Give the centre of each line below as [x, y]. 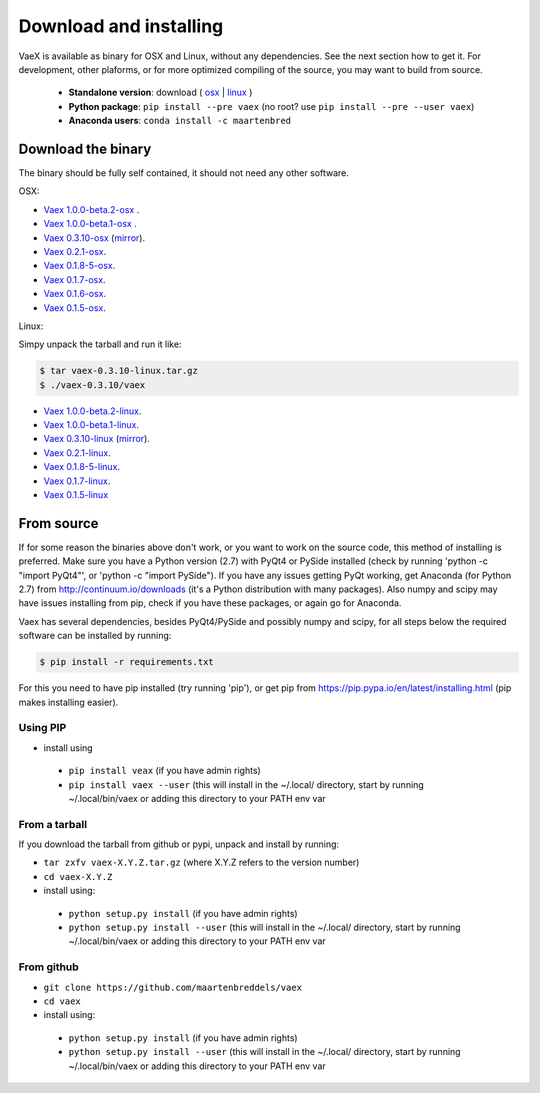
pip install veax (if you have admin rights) [165, 771]
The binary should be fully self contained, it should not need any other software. [184, 173]
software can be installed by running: [95, 636]
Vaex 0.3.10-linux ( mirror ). [96, 439]
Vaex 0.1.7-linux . [77, 481]
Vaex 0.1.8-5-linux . [81, 467]
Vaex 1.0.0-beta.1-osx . [90, 224]
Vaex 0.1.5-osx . [75, 307]
